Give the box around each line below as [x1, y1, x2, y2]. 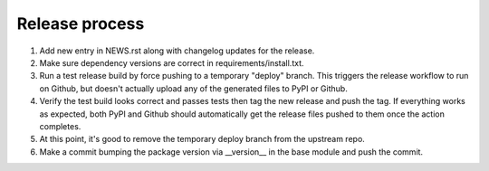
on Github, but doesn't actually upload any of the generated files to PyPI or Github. [39, 82, 348, 94]
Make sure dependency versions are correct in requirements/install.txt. [39, 57, 304, 68]
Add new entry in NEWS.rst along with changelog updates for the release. [39, 45, 315, 56]
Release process [16, 14, 145, 33]
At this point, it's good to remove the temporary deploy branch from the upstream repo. [39, 134, 366, 145]
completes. [39, 120, 81, 131]
